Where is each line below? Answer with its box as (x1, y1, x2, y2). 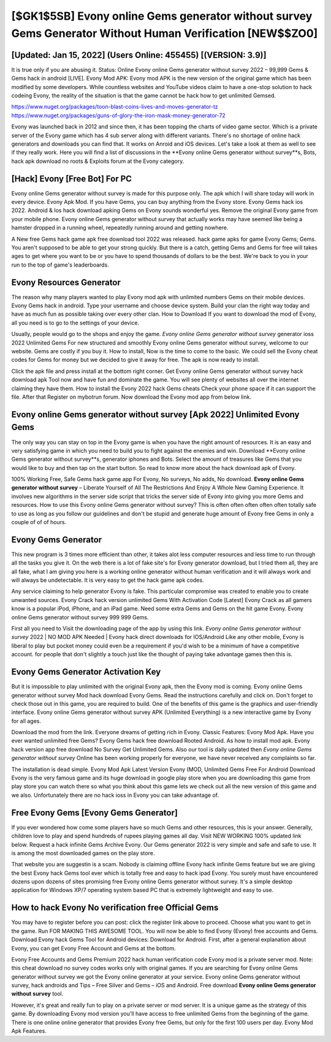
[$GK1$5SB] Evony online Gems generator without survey (11, 9, 313, 23)
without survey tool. (11, 990, 64, 998)
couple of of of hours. (11, 519, 67, 526)
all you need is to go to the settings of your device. (11, 319, 140, 326)
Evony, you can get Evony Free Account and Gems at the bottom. (11, 944, 176, 952)
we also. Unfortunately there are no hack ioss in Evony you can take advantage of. (11, 791, 219, 799)
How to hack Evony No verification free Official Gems (11, 903, 219, 913)
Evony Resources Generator (11, 277, 121, 288)
